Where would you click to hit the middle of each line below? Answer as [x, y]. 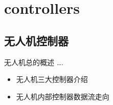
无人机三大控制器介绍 [52, 79]
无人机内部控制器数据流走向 [63, 96]
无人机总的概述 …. [34, 62]
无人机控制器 [36, 40]
